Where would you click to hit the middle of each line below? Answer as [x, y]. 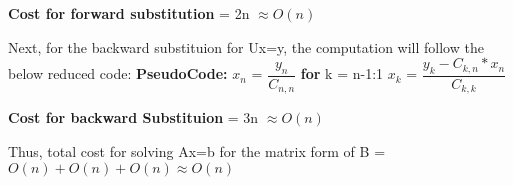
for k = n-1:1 [342, 73]
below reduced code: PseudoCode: [118, 73]
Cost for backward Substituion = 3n [133, 117]
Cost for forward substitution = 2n [129, 13]
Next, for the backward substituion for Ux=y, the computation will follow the [246, 46]
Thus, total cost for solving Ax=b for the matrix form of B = [197, 151]
